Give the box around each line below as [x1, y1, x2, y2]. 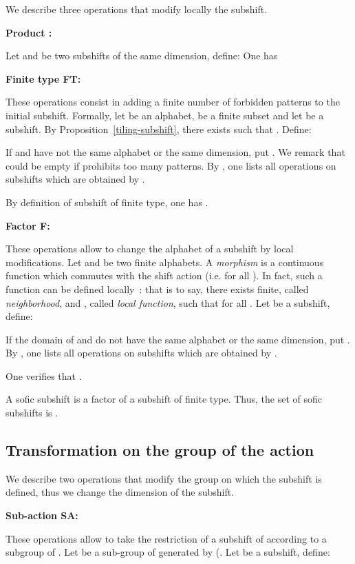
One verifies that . [6, 368, 82, 383]
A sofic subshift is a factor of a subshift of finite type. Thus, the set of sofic [6, 392, 322, 406]
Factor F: [6, 218, 50, 232]
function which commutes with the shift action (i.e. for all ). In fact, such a [6, 268, 323, 283]
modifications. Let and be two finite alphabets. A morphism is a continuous [6, 254, 324, 269]
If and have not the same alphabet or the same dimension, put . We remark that [6, 145, 345, 159]
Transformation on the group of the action [6, 439, 314, 461]
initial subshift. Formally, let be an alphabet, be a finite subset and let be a [6, 108, 324, 122]
